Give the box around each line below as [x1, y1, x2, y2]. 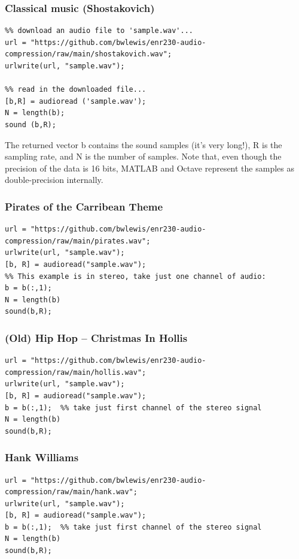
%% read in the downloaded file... [5, 85, 147, 94]
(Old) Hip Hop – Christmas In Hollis [5, 330, 188, 345]
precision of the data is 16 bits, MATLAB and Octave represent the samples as [5, 161, 294, 174]
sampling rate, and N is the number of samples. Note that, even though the [5, 150, 282, 163]
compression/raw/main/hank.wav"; [5, 488, 138, 497]
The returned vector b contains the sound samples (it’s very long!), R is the [5, 138, 282, 151]
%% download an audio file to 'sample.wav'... [5, 26, 193, 35]
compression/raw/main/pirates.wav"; [5, 236, 151, 245]
